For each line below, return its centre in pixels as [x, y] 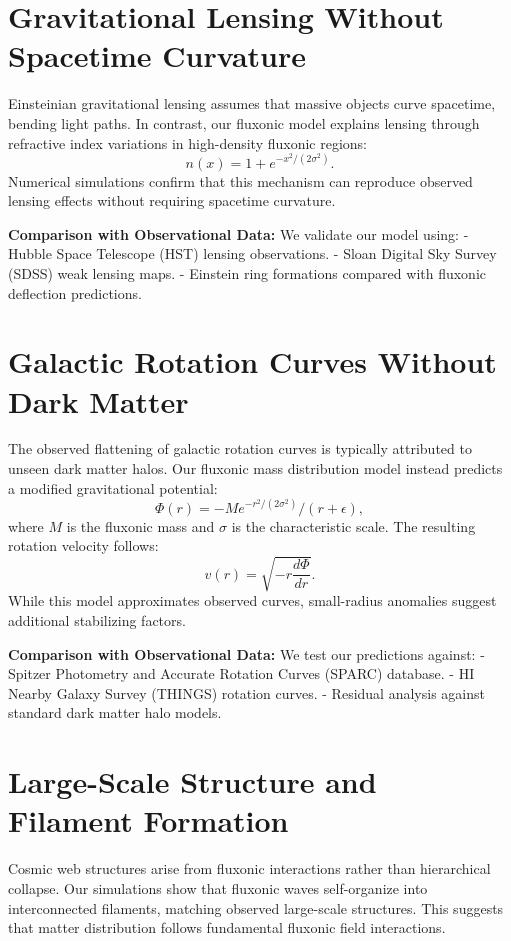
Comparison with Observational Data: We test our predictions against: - [246, 653]
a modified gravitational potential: [113, 487]
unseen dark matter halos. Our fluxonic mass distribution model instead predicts [255, 468]
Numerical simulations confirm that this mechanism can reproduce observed [240, 180]
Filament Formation [148, 820]
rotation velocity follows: [83, 545]
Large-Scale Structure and [192, 781]
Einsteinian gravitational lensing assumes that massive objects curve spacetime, [252, 103]
